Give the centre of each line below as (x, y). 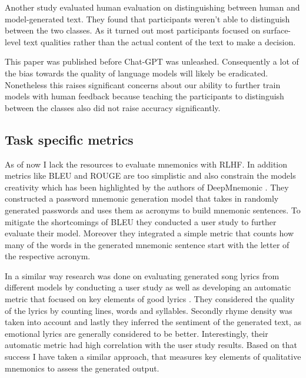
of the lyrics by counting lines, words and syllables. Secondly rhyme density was (149, 310)
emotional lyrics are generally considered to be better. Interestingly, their (137, 333)
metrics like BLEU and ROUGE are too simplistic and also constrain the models (150, 175)
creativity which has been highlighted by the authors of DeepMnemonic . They (147, 187)
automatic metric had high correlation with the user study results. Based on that (151, 345)
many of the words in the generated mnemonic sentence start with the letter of (147, 244)
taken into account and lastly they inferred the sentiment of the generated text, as (153, 322)
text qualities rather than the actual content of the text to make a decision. (159, 41)
